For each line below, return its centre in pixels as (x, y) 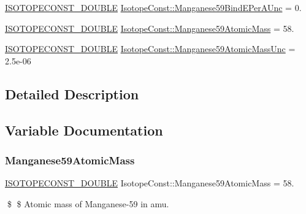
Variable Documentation (84, 130)
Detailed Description (72, 94)
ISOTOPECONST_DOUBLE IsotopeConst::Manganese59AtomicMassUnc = (150, 49)
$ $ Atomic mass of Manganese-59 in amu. (88, 203)
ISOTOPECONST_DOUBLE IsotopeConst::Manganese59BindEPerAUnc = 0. (153, 7)
